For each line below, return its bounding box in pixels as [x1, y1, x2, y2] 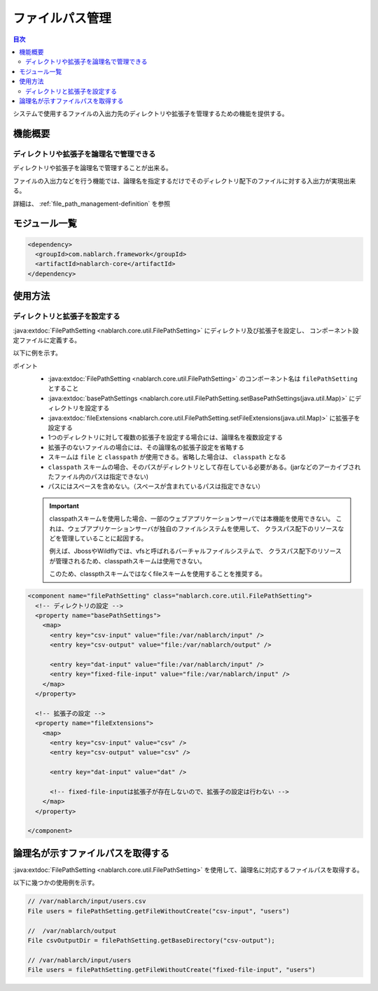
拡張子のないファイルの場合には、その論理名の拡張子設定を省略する [48, 443, 244, 451]
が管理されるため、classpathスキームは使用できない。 [49, 556, 206, 565]
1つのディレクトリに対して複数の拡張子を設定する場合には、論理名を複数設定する [48, 433, 283, 442]
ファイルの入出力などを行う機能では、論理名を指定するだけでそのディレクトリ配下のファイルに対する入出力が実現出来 [13, 176, 356, 185]
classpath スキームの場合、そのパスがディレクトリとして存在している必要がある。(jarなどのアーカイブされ [48, 463, 361, 471]
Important [49, 501, 80, 510]
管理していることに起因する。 [61, 534, 148, 542]
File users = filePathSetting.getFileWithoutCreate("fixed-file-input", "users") [27, 966, 316, 974]
